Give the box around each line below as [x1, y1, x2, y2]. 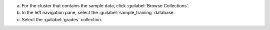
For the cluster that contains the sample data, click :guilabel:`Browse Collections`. [21, 3, 190, 8]
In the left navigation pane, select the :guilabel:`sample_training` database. [21, 10, 175, 16]
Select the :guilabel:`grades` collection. [21, 16, 102, 22]
